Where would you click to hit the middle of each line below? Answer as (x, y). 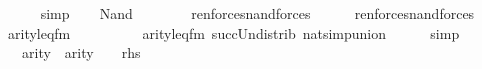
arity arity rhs (81, 52)
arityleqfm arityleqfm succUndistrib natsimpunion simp (233, 32)
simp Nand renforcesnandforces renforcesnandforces (257, 13)
